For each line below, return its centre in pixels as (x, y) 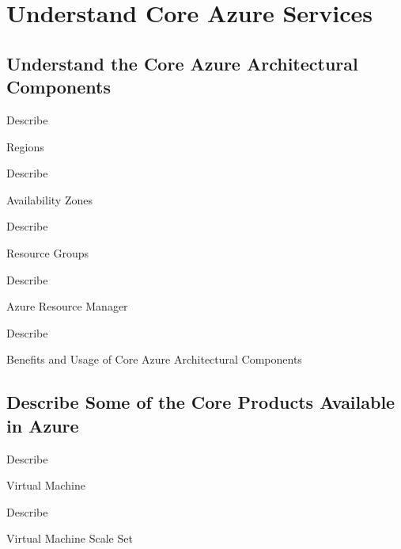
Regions (25, 146)
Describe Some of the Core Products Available (201, 402)
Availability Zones (49, 199)
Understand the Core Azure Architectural (182, 63)
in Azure (43, 425)
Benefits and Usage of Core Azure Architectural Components (154, 359)
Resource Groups (47, 252)
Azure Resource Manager (67, 306)
